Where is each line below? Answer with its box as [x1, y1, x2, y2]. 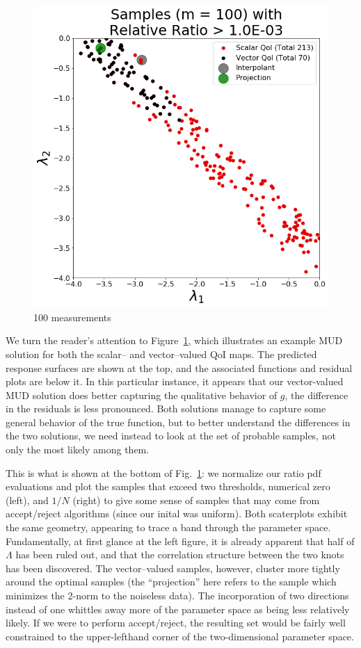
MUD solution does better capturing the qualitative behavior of [6, 387, 278, 402]
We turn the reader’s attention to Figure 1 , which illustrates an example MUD [6, 333, 343, 348]
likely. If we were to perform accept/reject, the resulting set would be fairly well [6, 615, 346, 630]
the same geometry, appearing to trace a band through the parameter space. [6, 520, 331, 535]
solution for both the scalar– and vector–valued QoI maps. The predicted [6, 346, 317, 361]
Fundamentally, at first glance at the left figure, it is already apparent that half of [6, 533, 355, 548]
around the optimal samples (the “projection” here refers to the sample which [6, 574, 337, 589]
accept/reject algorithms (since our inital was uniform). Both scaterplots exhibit [6, 506, 348, 521]
